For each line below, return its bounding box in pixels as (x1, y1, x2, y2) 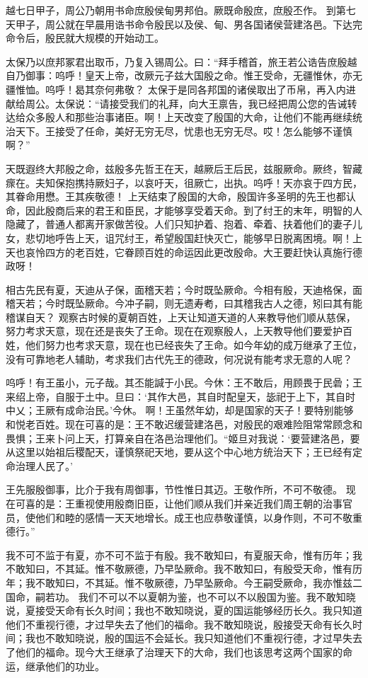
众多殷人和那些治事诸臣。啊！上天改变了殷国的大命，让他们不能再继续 (25, 110, 352, 125)
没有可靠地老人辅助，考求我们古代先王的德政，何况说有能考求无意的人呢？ (6, 351, 352, 366)
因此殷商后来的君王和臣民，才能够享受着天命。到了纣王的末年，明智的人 (25, 202, 362, 217)
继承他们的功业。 (25, 658, 105, 673)
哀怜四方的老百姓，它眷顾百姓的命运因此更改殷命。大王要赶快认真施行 (25, 244, 352, 259)
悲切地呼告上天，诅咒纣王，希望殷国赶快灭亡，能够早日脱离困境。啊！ (25, 230, 352, 245)
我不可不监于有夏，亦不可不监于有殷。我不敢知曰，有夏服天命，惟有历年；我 (6, 547, 362, 562)
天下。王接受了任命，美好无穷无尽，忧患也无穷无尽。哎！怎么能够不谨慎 (15, 123, 352, 138)
